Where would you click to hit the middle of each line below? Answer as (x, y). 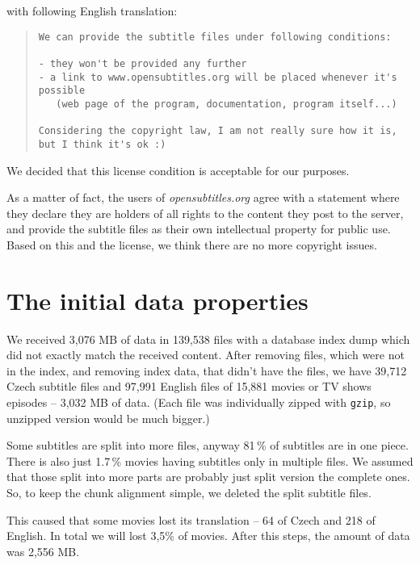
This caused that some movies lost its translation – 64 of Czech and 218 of (191, 519)
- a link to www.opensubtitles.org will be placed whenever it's (218, 77)
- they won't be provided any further (143, 63)
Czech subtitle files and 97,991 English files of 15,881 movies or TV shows (189, 386)
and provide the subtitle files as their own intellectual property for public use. (199, 229)
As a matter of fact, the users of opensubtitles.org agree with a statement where (203, 197)
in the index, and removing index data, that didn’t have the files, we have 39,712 (207, 370)
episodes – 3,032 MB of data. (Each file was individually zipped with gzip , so (199, 402)
